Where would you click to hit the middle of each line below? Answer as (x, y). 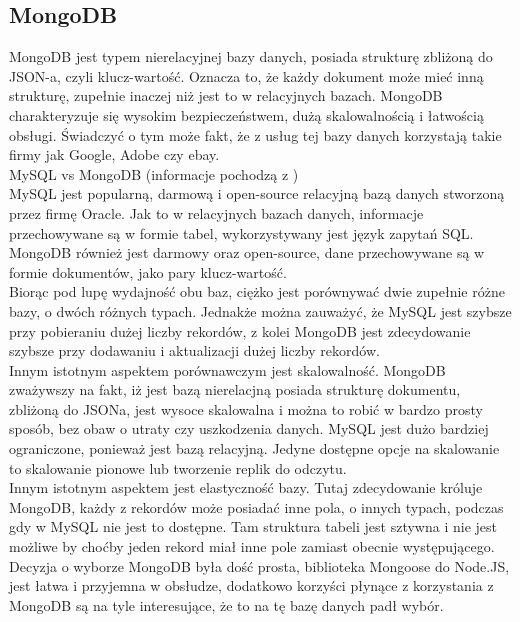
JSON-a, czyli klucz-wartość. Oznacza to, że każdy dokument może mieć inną (246, 75)
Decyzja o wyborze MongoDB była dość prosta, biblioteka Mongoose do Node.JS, (259, 565)
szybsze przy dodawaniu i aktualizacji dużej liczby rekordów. (194, 350)
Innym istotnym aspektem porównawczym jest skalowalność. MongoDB (227, 369)
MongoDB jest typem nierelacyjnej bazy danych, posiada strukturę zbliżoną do (251, 56)
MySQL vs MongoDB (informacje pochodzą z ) (154, 173)
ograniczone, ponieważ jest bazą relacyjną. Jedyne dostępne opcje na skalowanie (254, 448)
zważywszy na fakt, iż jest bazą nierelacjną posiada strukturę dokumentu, (235, 389)
